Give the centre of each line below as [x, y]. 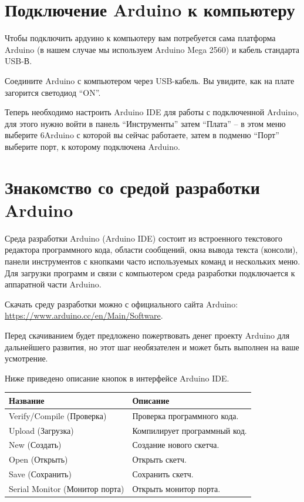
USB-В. [18, 61]
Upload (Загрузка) [41, 430]
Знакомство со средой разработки [132, 187]
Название [27, 400]
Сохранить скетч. [163, 474]
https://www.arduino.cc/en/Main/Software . [84, 315]
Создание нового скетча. [176, 445]
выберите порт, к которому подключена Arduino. [92, 146]
